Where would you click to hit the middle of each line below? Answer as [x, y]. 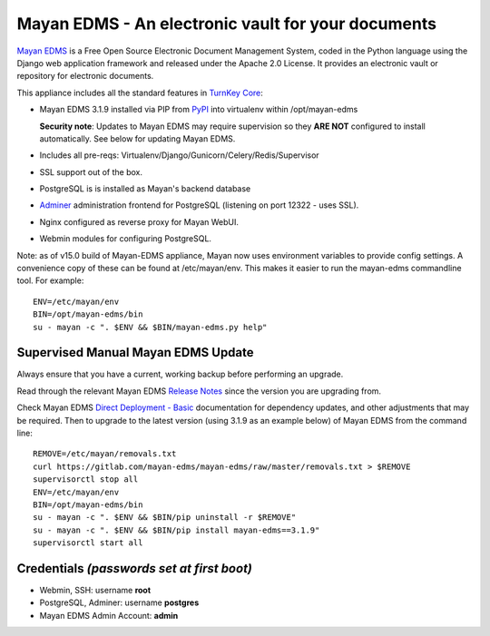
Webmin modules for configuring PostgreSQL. [126, 239]
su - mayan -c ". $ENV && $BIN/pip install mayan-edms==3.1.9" [176, 530]
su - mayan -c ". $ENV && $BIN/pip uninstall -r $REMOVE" [165, 518]
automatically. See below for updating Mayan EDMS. [137, 138]
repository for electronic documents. [85, 76]
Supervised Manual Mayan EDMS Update [135, 352]
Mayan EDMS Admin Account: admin [109, 615]
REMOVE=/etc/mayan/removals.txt [105, 454]
